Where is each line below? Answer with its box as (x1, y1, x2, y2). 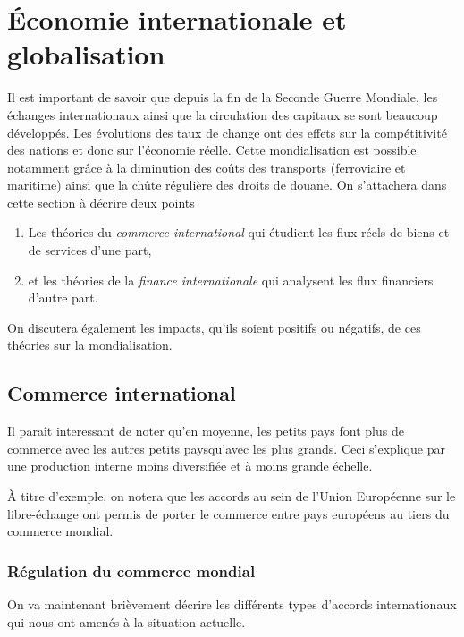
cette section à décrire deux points (7, 192, 195, 211)
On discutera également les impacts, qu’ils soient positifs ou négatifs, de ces (7, 318, 421, 336)
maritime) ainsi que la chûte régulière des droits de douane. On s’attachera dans (7, 175, 447, 194)
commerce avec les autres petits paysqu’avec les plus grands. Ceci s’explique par (7, 438, 445, 457)
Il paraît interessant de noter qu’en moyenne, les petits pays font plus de (7, 421, 404, 440)
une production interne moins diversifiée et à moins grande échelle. (7, 456, 373, 475)
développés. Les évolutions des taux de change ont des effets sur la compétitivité (7, 123, 447, 141)
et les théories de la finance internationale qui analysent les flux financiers (28, 270, 434, 289)
